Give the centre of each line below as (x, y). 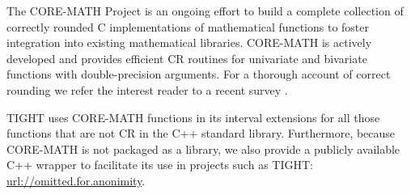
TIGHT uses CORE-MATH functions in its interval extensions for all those (193, 117)
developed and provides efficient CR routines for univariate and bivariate (187, 58)
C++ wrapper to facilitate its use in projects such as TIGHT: (160, 165)
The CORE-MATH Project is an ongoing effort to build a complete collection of (205, 11)
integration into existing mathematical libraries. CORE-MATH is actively (189, 42)
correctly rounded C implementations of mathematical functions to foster (188, 26)
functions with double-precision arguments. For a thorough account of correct (199, 74)
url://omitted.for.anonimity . (76, 180)
